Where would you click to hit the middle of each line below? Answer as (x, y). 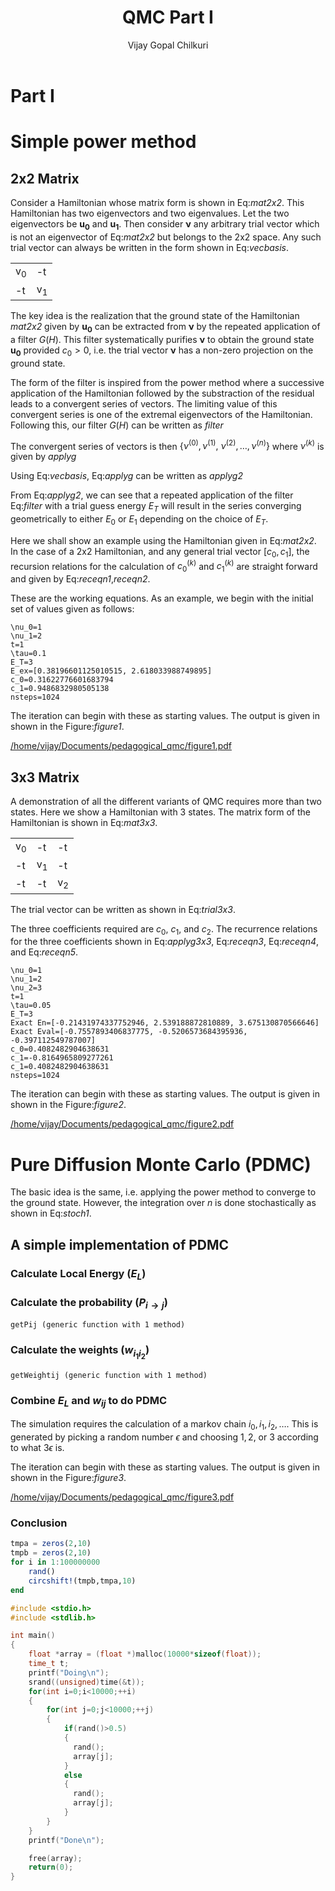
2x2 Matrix (45, 178)
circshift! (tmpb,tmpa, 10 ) (82, 1581)
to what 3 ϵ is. (37, 1448)
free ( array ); (55, 1858)
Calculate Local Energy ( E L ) (78, 1274)
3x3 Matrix (45, 777)
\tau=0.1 (28, 654)
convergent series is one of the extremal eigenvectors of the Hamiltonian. (161, 414)
